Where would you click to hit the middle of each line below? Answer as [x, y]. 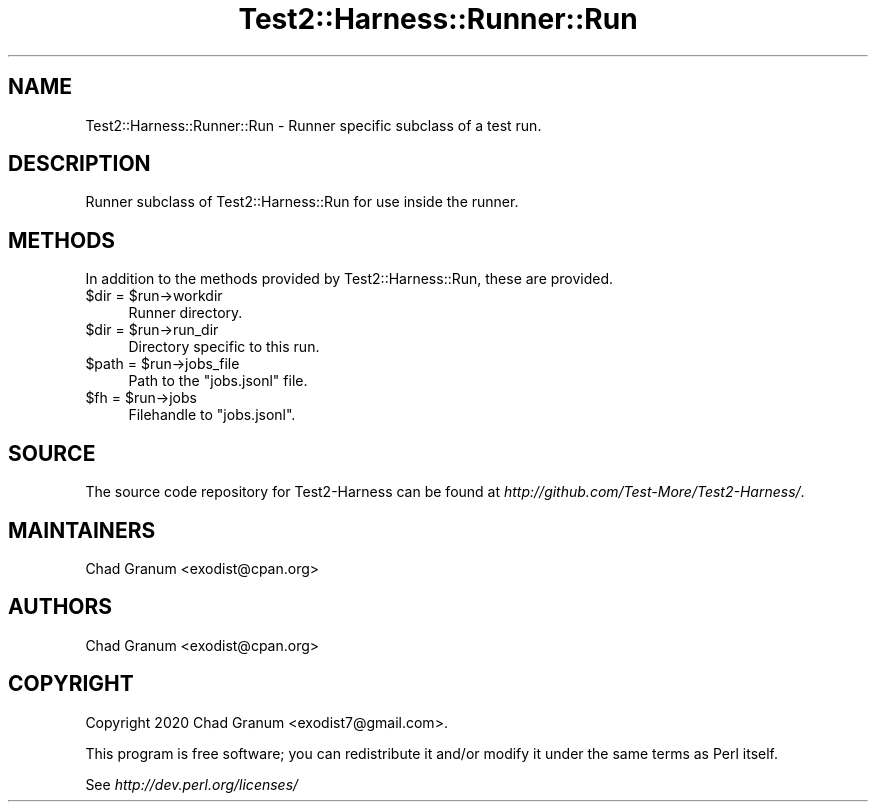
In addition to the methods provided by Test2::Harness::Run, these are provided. [349, 279]
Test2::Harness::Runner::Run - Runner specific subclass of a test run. [313, 125]
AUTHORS [60, 607]
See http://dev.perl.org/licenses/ [192, 784]
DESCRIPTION [79, 164]
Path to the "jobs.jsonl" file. [218, 381]
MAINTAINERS [82, 530]
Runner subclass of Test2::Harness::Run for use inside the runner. [302, 202]
